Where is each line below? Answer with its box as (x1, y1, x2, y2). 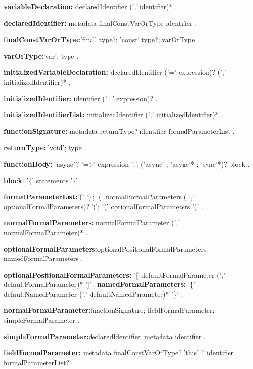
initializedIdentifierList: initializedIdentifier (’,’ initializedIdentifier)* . (4, 109, 223, 120)
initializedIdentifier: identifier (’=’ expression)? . (4, 93, 158, 103)
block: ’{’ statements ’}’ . (4, 175, 82, 185)
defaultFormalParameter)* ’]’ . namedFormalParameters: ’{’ (4, 279, 195, 289)
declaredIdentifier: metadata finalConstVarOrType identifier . (4, 18, 197, 28)
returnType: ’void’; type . (4, 142, 86, 152)
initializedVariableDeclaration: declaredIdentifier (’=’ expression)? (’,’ (4, 67, 226, 77)
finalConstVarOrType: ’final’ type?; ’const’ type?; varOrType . (4, 34, 199, 44)
